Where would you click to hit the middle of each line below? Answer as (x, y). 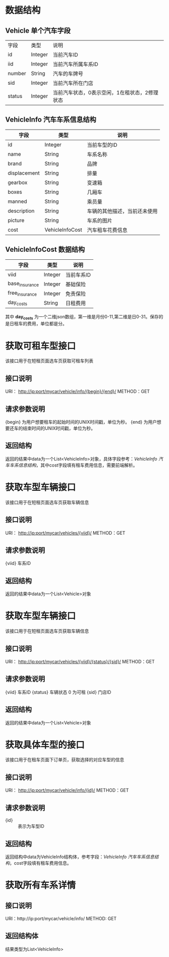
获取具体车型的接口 (45, 745)
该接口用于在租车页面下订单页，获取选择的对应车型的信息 (65, 760)
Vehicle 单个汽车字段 (38, 31)
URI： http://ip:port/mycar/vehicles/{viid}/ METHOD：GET (65, 533)
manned (18, 201)
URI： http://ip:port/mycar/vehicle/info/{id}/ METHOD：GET (67, 791)
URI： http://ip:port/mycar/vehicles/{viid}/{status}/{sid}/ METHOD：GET (80, 661)
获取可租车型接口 (41, 346)
